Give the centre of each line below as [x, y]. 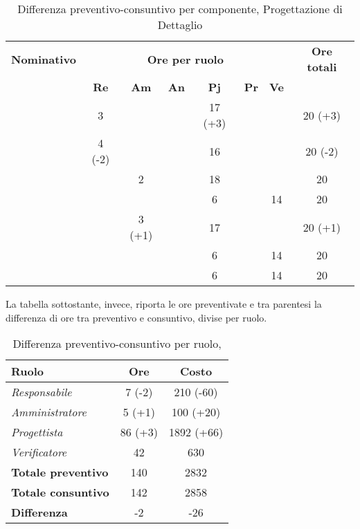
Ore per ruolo [185, 59]
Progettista [37, 432]
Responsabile [42, 392]
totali [322, 67]
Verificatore [39, 452]
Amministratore [49, 412]
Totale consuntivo [60, 492]
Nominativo [44, 59]
